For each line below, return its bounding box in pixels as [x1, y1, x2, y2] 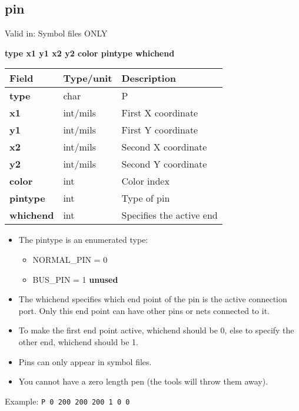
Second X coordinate [121, 140, 207, 154]
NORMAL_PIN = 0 [32, 253, 108, 265]
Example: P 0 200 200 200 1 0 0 [5, 395, 130, 407]
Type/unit [63, 71, 112, 85]
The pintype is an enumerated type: [18, 233, 148, 246]
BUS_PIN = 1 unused [32, 273, 118, 285]
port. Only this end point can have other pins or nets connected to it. [18, 304, 270, 316]
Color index [121, 174, 170, 188]
